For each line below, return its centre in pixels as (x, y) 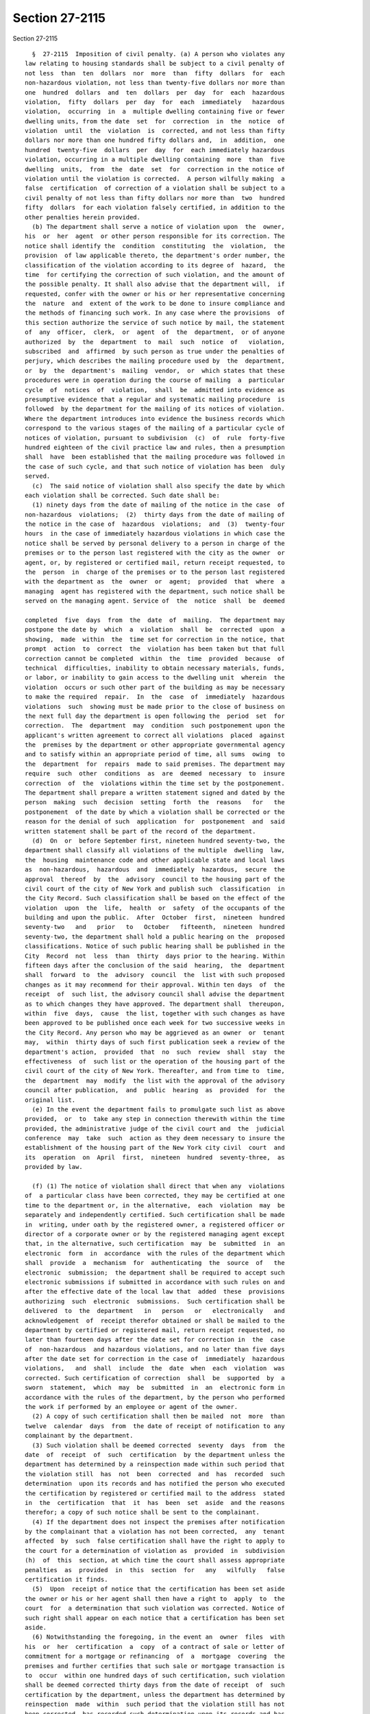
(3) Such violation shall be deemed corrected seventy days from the (158, 1445)
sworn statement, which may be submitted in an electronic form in (155, 1388)
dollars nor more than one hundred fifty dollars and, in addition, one (155, 140)
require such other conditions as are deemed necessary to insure (155, 774)
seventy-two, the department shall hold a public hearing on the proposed (155, 937)
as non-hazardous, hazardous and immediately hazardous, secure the (155, 870)
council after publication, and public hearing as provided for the (155, 1090)
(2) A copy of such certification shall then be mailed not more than (158, 1416)
